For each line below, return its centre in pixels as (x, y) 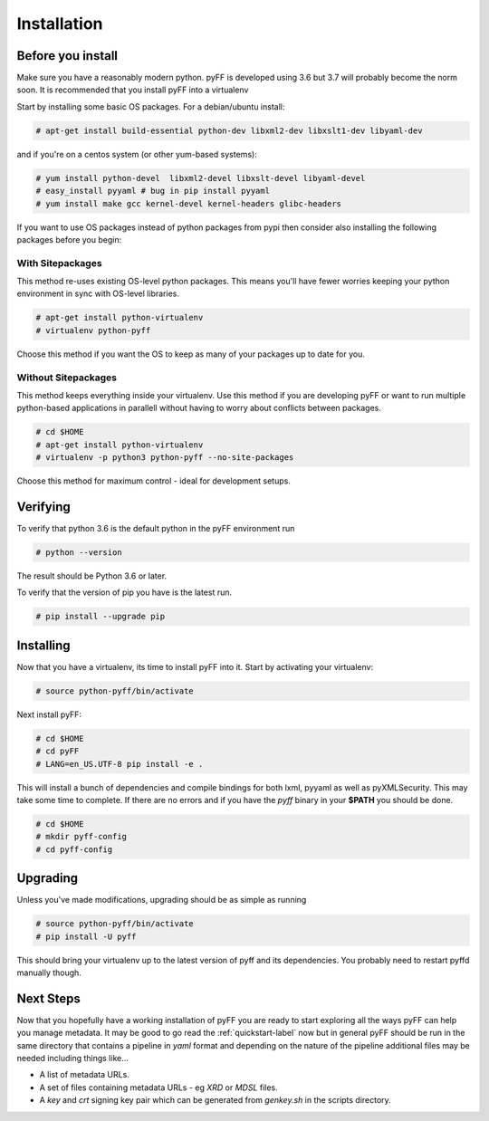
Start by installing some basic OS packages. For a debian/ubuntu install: (151, 106)
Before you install (67, 56)
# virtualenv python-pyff (93, 330)
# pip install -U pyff (86, 936)
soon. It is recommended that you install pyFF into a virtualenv (133, 90)
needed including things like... (72, 1059)
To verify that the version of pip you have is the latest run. (125, 592)
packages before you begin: (69, 239)
